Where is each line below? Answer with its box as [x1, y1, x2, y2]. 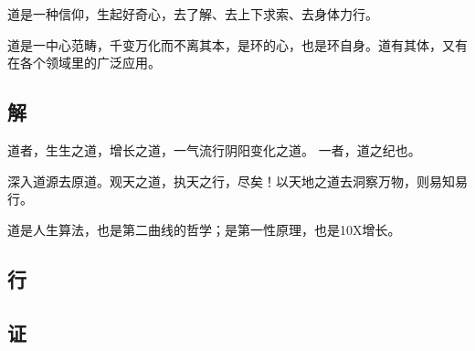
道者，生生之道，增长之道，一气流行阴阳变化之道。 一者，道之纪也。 [7, 140, 421, 159]
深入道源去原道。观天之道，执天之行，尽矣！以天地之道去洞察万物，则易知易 [7, 171, 468, 190]
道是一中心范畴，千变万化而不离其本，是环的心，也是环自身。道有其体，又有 [7, 35, 468, 54]
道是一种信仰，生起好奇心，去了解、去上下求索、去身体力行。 [7, 5, 378, 23]
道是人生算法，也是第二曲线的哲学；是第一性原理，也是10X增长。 [7, 219, 401, 239]
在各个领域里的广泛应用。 [7, 53, 161, 72]
